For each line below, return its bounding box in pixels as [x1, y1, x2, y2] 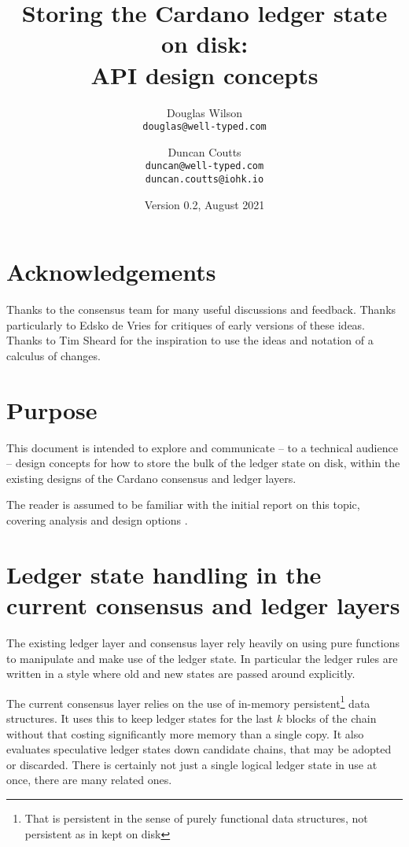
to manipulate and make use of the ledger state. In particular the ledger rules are [6, 650, 398, 666]
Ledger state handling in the [6, 558, 322, 590]
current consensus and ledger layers [6, 589, 400, 621]
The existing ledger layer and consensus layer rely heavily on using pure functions [6, 634, 400, 650]
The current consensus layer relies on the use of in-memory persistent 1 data [6, 692, 370, 711]
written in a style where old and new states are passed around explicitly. [6, 665, 356, 682]
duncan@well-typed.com [145, 160, 264, 172]
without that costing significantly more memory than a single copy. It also [6, 725, 364, 742]
